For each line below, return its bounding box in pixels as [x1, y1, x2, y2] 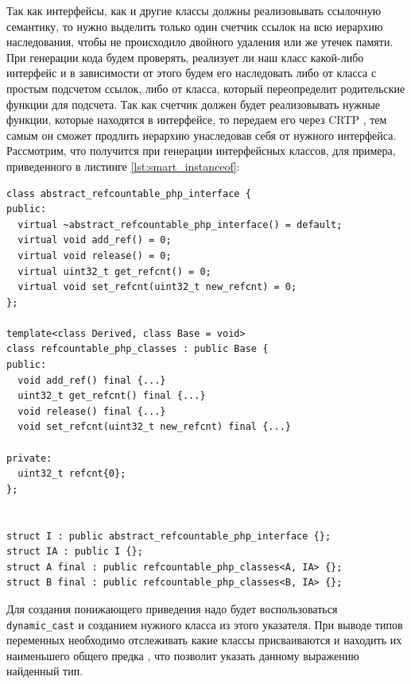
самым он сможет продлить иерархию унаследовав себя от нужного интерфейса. [6, 126, 397, 143]
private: [6, 452, 52, 464]
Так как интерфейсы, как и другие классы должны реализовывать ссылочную [6, 2, 382, 18]
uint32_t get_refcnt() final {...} [17, 390, 206, 402]
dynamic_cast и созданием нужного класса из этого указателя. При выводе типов [6, 616, 403, 632]
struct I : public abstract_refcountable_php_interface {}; [6, 530, 332, 542]
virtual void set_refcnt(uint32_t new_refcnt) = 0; [17, 281, 297, 293]
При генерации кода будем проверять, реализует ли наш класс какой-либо [6, 48, 364, 65]
